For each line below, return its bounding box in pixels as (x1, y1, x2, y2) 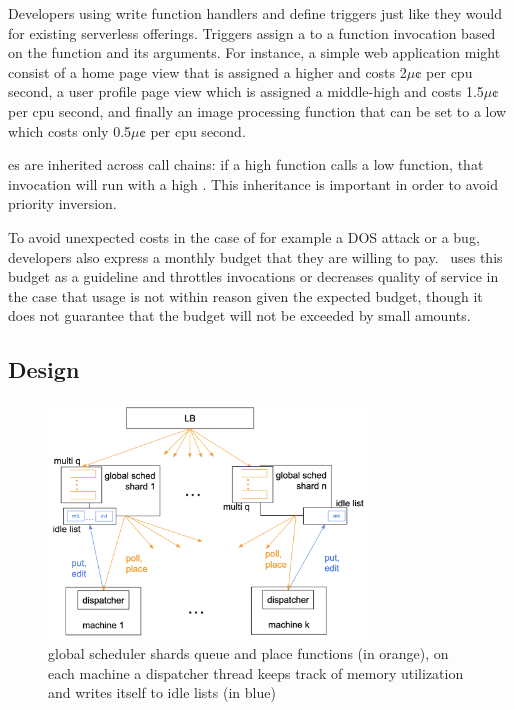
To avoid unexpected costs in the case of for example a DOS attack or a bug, (8, 226, 480, 247)
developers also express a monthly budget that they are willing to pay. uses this (8, 246, 503, 267)
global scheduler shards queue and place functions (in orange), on (48, 643, 449, 664)
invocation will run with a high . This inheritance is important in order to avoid (8, 173, 499, 194)
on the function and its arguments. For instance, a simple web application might (8, 42, 501, 63)
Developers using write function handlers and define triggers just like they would (8, 3, 502, 23)
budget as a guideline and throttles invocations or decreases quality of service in (8, 266, 499, 287)
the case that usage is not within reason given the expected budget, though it (8, 285, 483, 306)
